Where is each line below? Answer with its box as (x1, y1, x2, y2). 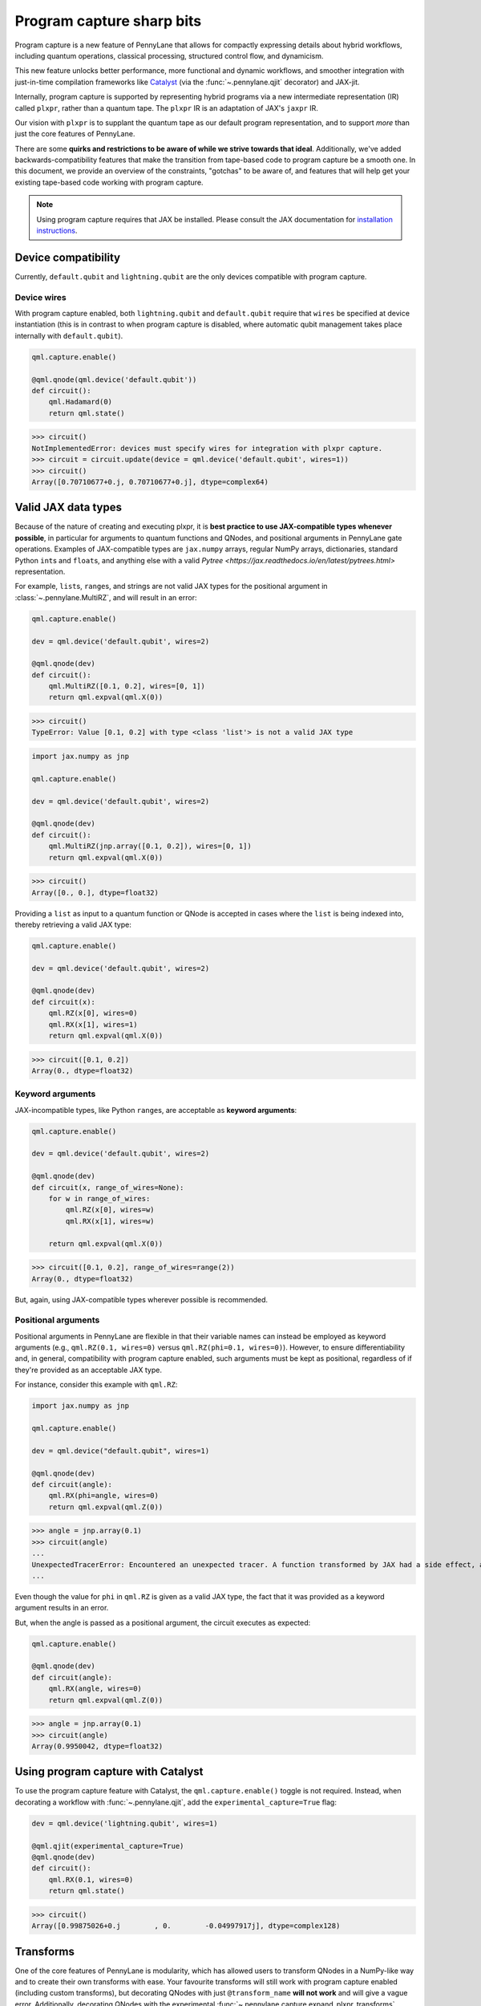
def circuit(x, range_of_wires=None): (31, 1183, 184, 1192)
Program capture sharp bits (14, 12, 202, 30)
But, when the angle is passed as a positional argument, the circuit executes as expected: (14, 1618, 311, 1627)
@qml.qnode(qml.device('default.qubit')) (31, 375, 197, 384)
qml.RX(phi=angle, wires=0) (48, 1491, 160, 1500)
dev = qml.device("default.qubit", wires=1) (31, 1446, 210, 1456)
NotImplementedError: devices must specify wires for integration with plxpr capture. (31, 444, 383, 453)
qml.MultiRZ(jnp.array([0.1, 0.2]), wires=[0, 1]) (48, 842, 252, 851)
